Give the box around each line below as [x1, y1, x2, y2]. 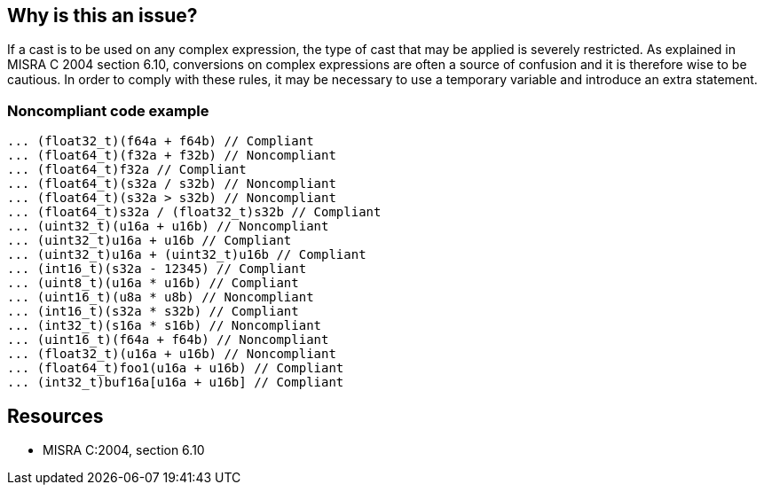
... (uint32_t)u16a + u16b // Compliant [7, 233, 292, 248]
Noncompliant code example [7, 101, 209, 120]
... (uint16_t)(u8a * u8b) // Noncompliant [7, 290, 314, 305]
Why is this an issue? [7, 4, 198, 27]
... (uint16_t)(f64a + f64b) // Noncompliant [7, 332, 329, 348]
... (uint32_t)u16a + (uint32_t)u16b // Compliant [7, 247, 366, 262]
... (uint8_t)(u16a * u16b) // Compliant [7, 276, 299, 291]
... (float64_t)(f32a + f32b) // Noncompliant [7, 148, 336, 163]
